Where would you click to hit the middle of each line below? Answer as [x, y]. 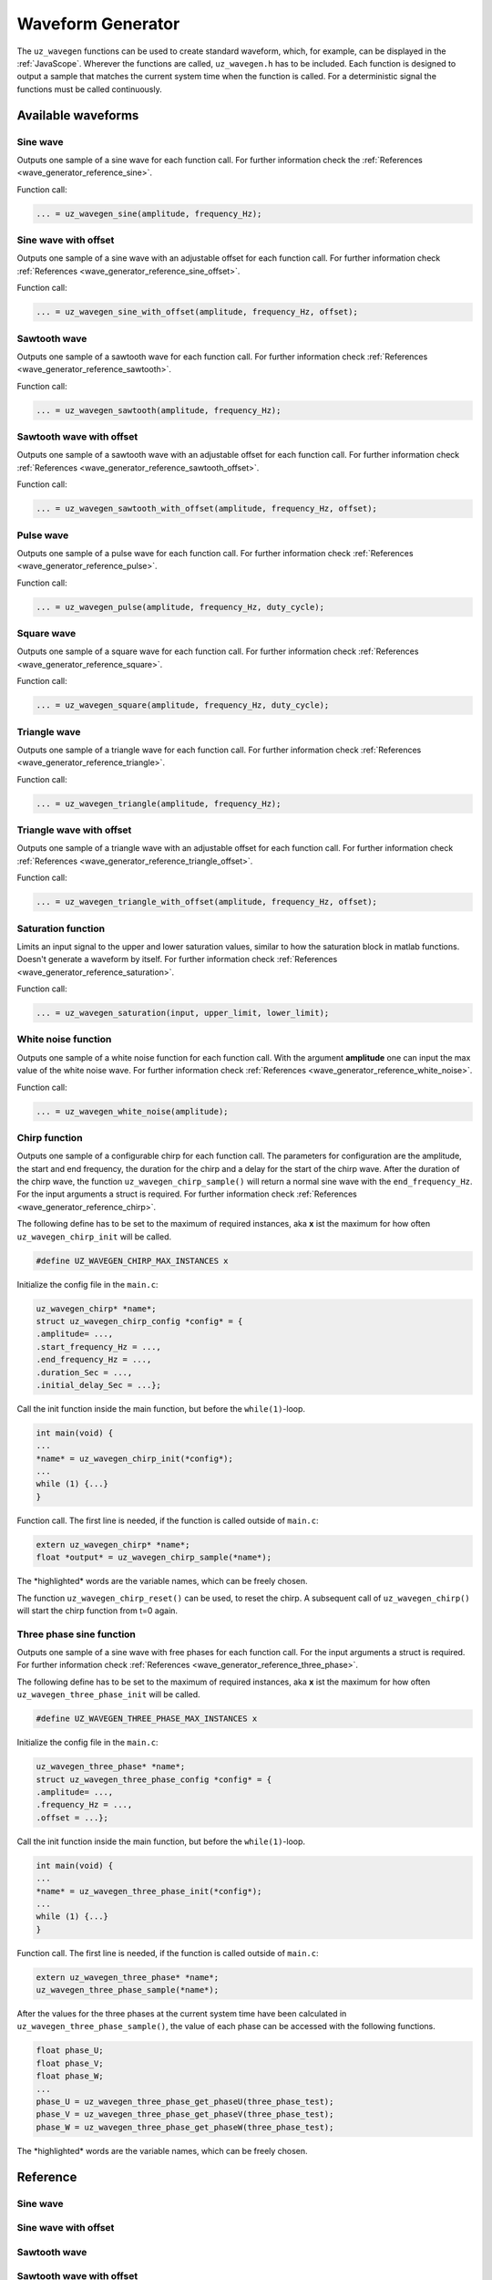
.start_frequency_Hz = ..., [98, 1347]
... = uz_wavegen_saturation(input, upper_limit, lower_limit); [183, 1013]
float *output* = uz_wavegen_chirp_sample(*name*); [154, 1558]
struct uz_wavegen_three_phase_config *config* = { [154, 1779]
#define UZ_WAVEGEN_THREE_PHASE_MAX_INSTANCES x [147, 1719]
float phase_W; [70, 2076]
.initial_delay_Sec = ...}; [98, 1385]
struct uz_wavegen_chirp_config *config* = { [139, 1321]
